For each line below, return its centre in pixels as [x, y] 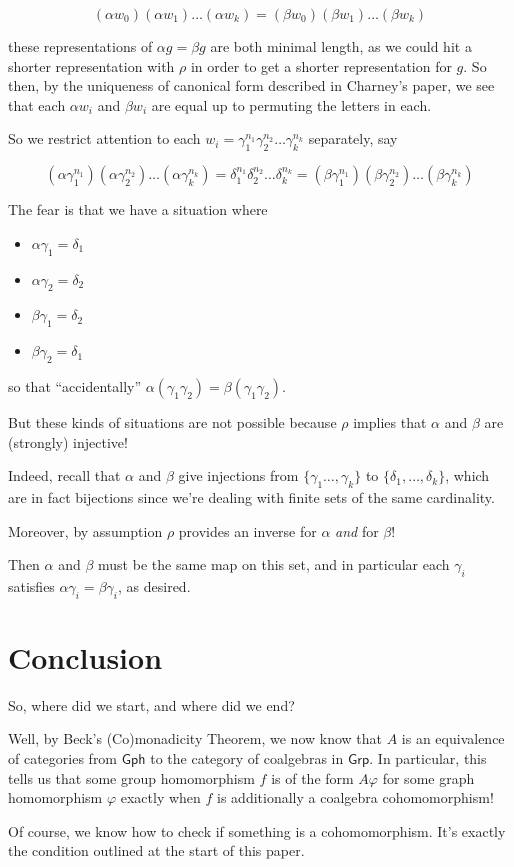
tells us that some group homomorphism [131, 777]
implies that [390, 421]
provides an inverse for [247, 530]
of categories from [63, 758]
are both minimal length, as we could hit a [341, 46]
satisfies [31, 585]
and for [357, 530]
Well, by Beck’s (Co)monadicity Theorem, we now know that [195, 738]
